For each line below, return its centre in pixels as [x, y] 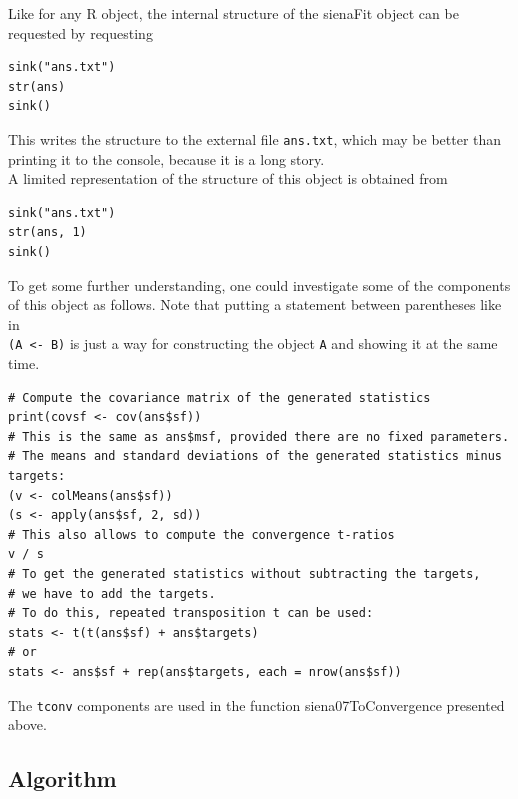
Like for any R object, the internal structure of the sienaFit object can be [233, 13]
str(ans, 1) [47, 232]
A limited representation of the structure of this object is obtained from [228, 178]
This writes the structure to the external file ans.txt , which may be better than [255, 138]
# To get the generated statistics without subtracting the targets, [244, 573]
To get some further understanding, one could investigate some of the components [259, 284]
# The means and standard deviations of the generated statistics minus [255, 456]
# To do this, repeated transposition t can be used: [191, 613]
